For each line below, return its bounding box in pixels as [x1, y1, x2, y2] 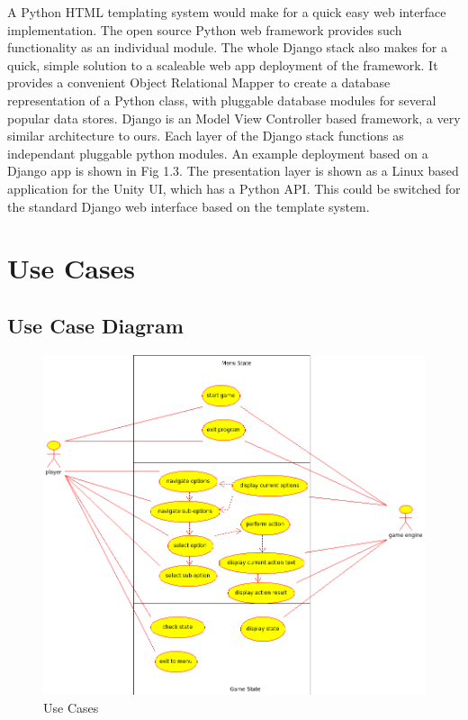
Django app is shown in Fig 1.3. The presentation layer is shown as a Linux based [7, 161, 459, 180]
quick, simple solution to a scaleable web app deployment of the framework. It [7, 55, 438, 74]
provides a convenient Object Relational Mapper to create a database [7, 73, 391, 92]
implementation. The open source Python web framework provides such [7, 20, 402, 39]
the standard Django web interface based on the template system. [7, 196, 370, 215]
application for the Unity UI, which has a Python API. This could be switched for [7, 178, 461, 197]
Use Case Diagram [7, 311, 184, 339]
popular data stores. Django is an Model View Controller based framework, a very [7, 108, 461, 127]
